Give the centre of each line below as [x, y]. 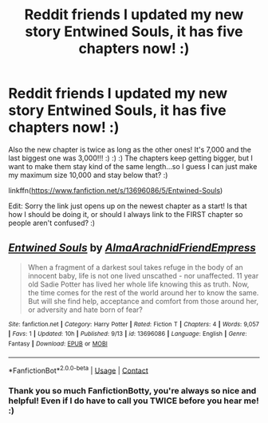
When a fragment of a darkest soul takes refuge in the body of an [135, 267]
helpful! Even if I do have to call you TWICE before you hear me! [134, 401]
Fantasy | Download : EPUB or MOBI [58, 344]
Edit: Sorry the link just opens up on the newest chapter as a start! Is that [128, 206]
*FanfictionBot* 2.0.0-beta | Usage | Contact [79, 370]
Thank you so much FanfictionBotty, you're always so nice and [132, 391]
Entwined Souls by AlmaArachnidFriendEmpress [132, 248]
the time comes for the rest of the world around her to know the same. [143, 292]
